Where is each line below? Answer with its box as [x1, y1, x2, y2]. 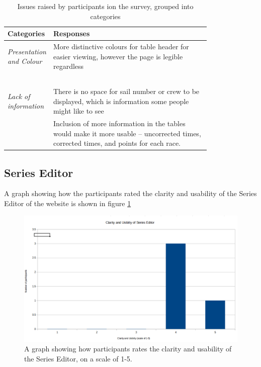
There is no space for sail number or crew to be [53, 85, 200, 96]
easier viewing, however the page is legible [53, 51, 183, 61]
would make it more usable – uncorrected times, [53, 128, 201, 138]
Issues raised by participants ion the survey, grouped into [17, 1, 194, 11]
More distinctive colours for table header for [53, 41, 189, 52]
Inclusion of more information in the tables [53, 118, 186, 128]
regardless [53, 61, 84, 71]
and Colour [8, 56, 42, 66]
